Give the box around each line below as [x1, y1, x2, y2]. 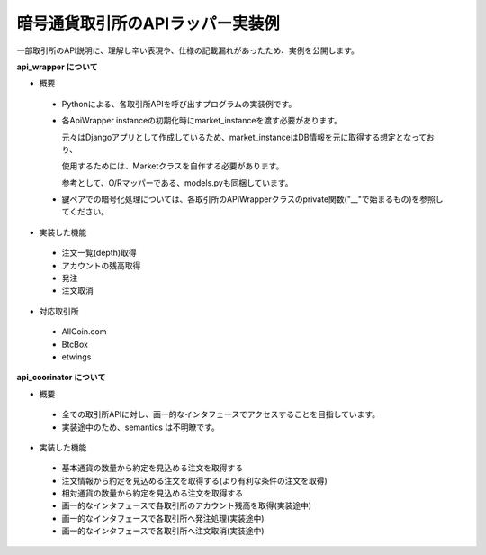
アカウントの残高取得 [61, 259, 141, 270]
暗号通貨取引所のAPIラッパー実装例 [16, 14, 280, 33]
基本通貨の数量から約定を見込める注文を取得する [61, 462, 243, 473]
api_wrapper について [16, 61, 98, 72]
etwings [61, 351, 92, 362]
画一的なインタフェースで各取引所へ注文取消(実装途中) [61, 525, 265, 536]
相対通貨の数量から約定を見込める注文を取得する [61, 487, 243, 499]
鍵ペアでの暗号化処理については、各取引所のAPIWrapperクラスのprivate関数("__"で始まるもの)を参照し [61, 194, 445, 205]
